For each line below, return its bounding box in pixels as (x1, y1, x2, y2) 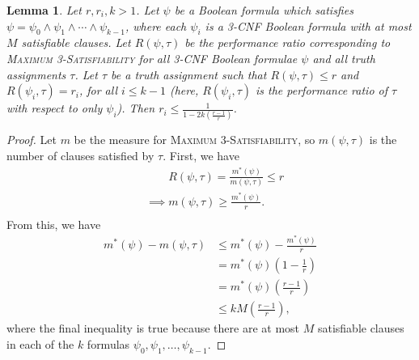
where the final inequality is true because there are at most (6, 320, 300, 337)
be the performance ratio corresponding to (184, 34, 391, 51)
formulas (87, 335, 130, 352)
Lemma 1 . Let (6, 2, 82, 18)
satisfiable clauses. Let (21, 34, 131, 51)
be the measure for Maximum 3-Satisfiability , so (74, 131, 315, 148)
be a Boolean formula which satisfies (174, 2, 353, 18)
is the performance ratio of (256, 82, 388, 99)
